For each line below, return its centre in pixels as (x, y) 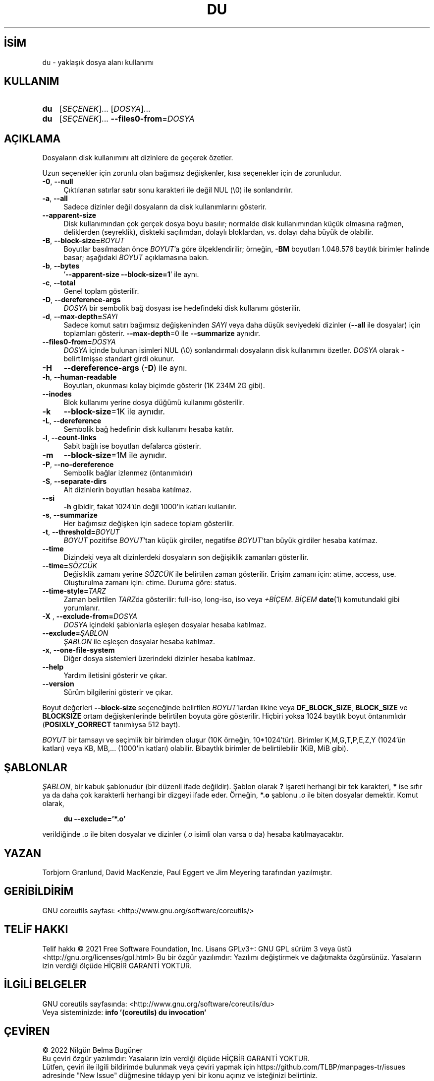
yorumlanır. (82, 608)
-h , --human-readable (80, 377)
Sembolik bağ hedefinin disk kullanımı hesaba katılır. (149, 429)
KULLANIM (32, 81)
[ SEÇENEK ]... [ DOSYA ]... (105, 109)
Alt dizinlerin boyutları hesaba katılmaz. (128, 490)
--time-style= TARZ (74, 591)
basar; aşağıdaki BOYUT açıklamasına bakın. (136, 258)
